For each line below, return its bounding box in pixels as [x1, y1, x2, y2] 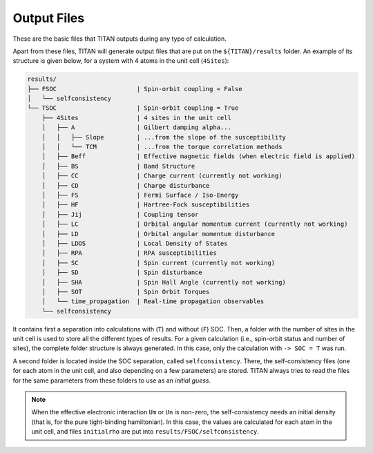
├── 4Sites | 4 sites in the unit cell [41, 114, 231, 122]
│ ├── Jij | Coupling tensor [41, 211, 199, 218]
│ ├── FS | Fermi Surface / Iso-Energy [41, 191, 239, 199]
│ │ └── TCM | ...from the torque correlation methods [41, 143, 283, 151]
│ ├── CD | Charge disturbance [41, 182, 210, 189]
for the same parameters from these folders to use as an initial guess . [12, 376, 211, 385]
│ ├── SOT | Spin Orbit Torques [41, 287, 210, 296]
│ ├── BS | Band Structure [41, 162, 195, 170]
